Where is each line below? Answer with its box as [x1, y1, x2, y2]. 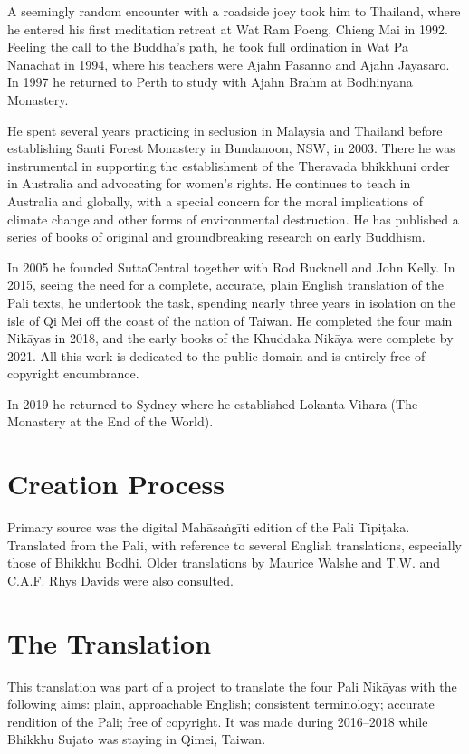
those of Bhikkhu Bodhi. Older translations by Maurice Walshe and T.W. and [7, 553, 441, 572]
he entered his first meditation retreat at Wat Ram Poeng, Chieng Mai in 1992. [7, 19, 448, 38]
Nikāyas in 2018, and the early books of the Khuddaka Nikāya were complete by [7, 329, 454, 348]
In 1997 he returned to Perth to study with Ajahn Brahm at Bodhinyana [7, 72, 413, 91]
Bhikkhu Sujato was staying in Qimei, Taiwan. [7, 730, 266, 749]
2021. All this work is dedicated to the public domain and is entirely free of [7, 346, 426, 365]
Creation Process [7, 465, 225, 502]
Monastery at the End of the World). [7, 412, 214, 431]
